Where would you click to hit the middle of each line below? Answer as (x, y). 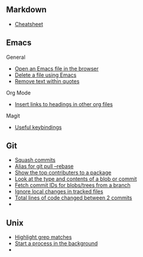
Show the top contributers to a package (63, 173)
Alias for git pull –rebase (44, 166)
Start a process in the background (56, 243)
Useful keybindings (38, 127)
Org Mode (19, 93)
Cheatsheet (29, 24)
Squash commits (35, 160)
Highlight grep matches (43, 237)
